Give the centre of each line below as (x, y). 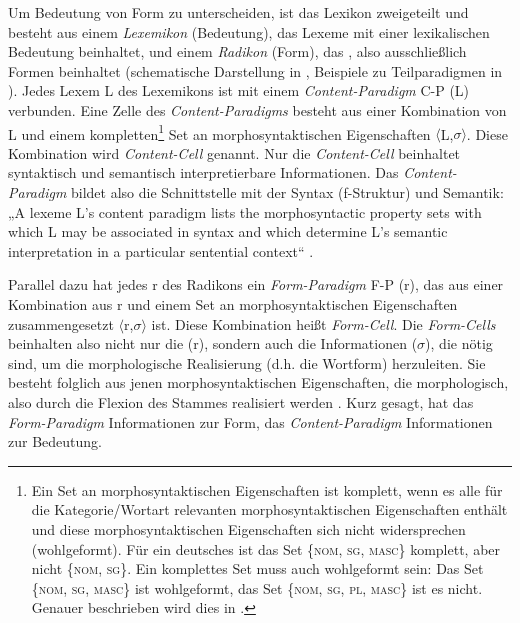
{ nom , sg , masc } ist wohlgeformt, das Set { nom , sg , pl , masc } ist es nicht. (257, 587)
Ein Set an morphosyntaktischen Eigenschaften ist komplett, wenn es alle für (267, 489)
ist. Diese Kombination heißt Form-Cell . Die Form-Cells (323, 323)
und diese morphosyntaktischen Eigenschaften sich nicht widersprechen (248, 528)
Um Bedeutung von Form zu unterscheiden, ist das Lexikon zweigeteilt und (238, 12)
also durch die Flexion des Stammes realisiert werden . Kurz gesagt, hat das (241, 401)
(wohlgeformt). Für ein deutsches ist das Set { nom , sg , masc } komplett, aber (266, 548)
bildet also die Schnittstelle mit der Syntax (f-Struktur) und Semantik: (287, 192)
